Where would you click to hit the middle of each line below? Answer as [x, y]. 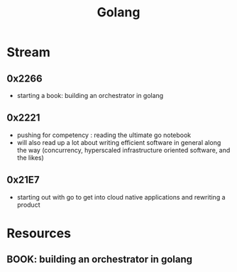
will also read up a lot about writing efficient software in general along [119, 142]
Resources [39, 233]
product [28, 205]
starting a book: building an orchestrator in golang [90, 96]
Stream [29, 52]
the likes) [30, 158]
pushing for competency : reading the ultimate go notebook [104, 135]
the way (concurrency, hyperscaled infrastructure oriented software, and [123, 150]
